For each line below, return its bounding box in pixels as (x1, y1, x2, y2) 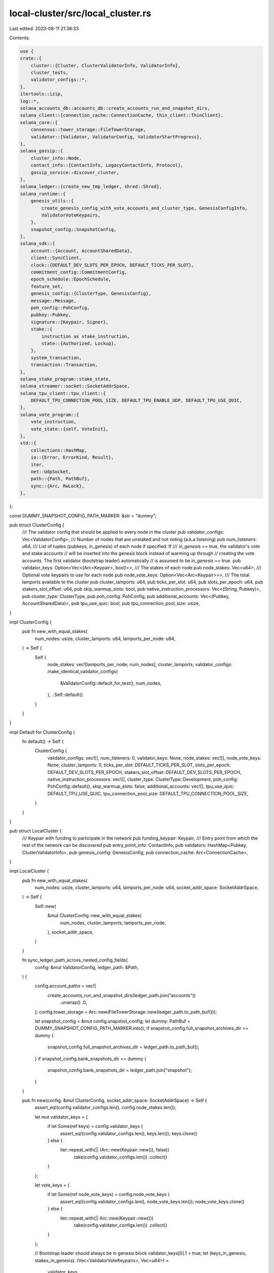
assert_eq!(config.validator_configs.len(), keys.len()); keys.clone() (60, 1130, 198, 1137)
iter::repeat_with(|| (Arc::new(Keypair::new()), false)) (60, 1147, 169, 1153)
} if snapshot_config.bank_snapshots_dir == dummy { (35, 1056, 147, 1062)
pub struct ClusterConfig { (9, 522, 64, 528)
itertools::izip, (20, 91, 63, 97)
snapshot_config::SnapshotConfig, (30, 227, 117, 232)
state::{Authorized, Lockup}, (41, 340, 117, 346)
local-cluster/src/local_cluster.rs (9, 8, 152, 19)
